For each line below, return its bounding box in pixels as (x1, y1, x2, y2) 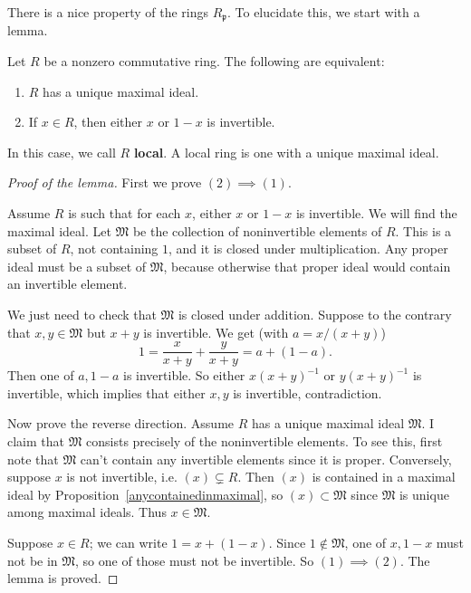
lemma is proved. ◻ (7, 569, 119, 588)
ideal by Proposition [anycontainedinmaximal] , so (7, 484, 284, 503)
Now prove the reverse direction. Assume (7, 414, 235, 433)
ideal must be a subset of (7, 256, 147, 275)
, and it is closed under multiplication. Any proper (168, 239, 448, 258)
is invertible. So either (123, 366, 245, 385)
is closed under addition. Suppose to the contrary (178, 304, 452, 323)
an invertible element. (7, 274, 128, 293)
